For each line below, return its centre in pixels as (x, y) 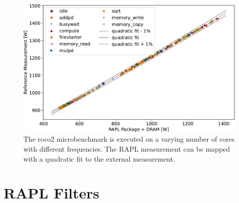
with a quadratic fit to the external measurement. (99, 158)
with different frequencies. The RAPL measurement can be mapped (127, 148)
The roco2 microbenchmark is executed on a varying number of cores (129, 139)
